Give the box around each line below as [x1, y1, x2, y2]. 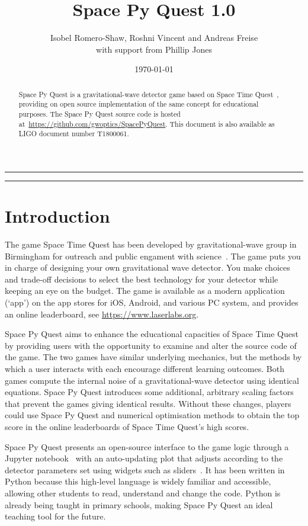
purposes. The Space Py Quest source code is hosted [18, 109, 181, 119]
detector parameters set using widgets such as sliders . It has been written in [5, 463, 285, 476]
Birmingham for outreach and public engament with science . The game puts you [5, 249, 301, 262]
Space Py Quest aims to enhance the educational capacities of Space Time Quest [5, 328, 299, 340]
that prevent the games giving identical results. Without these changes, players [5, 397, 291, 409]
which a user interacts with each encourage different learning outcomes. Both [5, 363, 284, 375]
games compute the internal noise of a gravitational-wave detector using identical [5, 374, 299, 386]
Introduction [5, 204, 110, 228]
